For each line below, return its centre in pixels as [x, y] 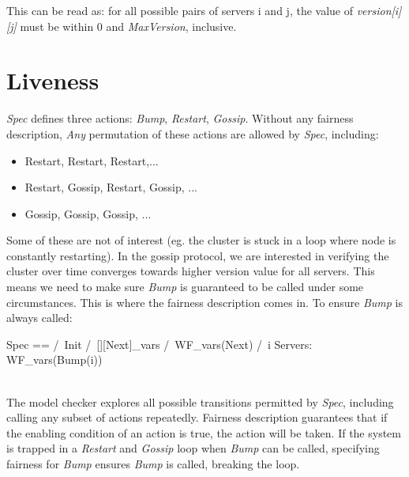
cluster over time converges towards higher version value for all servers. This [191, 271]
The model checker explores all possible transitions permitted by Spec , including [200, 401]
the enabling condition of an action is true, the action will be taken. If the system [204, 432]
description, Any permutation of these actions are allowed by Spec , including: [193, 133]
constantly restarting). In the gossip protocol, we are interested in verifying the [198, 255]
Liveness [53, 80]
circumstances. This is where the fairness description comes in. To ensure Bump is [204, 302]
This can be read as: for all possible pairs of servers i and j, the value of [180, 10]
